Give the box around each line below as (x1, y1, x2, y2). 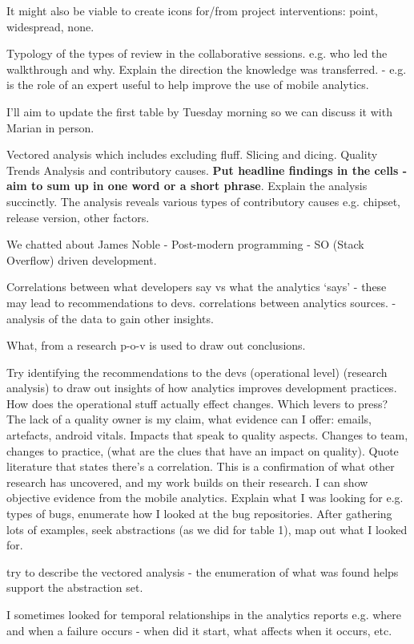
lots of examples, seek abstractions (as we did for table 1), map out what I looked (6, 520, 408, 537)
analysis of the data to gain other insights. (6, 310, 214, 326)
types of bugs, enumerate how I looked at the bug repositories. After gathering (6, 505, 392, 522)
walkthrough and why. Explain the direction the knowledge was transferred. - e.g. (6, 60, 407, 77)
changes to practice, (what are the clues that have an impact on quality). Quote (6, 442, 399, 459)
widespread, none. (6, 18, 94, 34)
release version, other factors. (6, 209, 150, 225)
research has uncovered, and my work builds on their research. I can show (6, 473, 368, 490)
